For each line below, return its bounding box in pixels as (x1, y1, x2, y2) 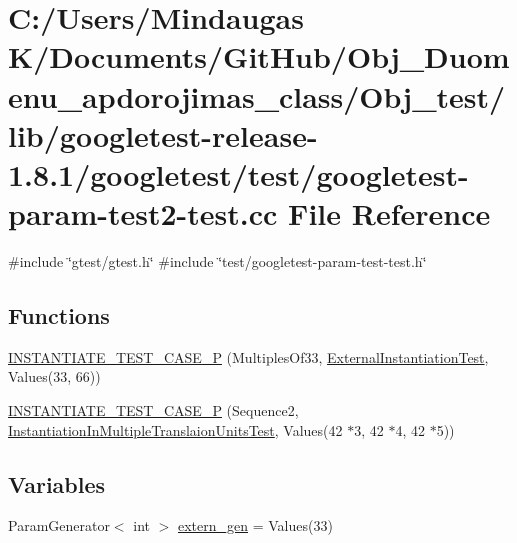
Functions (8, 300, 110, 331)
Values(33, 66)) (8, 366, 101, 387)
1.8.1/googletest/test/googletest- (8, 153, 469, 194)
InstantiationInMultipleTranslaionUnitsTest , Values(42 (8, 419, 343, 440)
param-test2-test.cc (8, 193, 278, 234)
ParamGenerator (8, 515, 110, 536)
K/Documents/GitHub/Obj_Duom (8, 36, 510, 77)
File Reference (288, 193, 491, 234)
